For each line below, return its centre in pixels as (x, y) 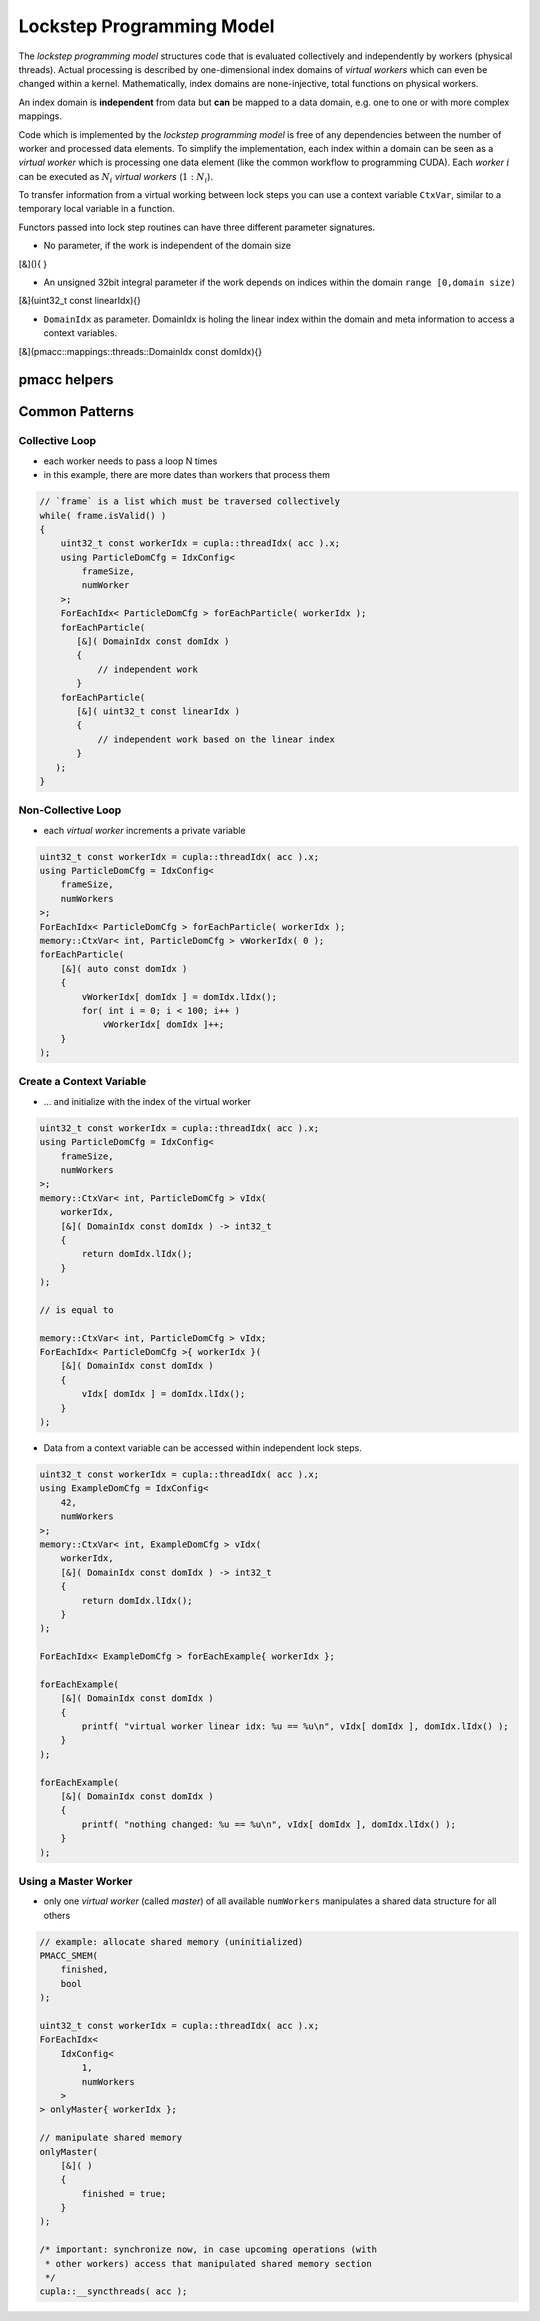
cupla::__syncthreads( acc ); (113, 2291)
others (57, 1915)
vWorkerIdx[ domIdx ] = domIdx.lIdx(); (179, 996)
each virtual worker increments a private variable (144, 830)
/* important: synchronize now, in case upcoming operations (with (208, 2249)
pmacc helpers (66, 380)
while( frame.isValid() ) (103, 515)
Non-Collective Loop (70, 810)
